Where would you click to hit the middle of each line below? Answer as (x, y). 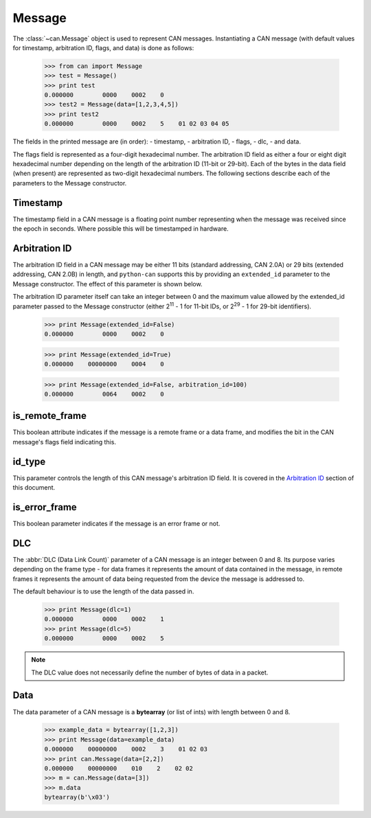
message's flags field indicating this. (65, 442)
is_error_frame (45, 507)
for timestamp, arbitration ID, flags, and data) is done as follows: (103, 47)
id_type (29, 461)
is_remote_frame (50, 416)
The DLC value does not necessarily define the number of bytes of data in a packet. (150, 672)
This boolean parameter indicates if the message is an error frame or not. (116, 523)
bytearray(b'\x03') (77, 797)
